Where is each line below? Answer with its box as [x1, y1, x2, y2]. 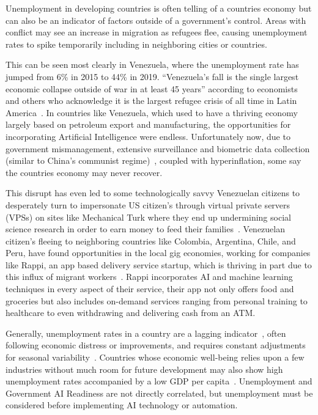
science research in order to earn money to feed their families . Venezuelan [6, 222, 285, 235]
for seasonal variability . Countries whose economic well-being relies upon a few [6, 351, 305, 364]
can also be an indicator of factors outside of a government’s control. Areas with [6, 13, 306, 26]
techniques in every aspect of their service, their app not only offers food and [6, 282, 294, 295]
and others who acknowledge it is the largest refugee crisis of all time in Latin [6, 94, 297, 107]
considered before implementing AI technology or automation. [6, 398, 238, 411]
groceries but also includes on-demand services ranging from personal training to [6, 294, 308, 307]
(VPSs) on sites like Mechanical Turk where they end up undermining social [6, 210, 291, 223]
